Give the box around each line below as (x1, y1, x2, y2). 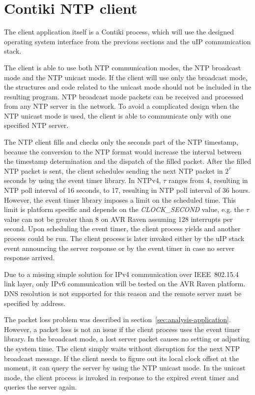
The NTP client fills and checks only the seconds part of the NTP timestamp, (4, 137, 238, 147)
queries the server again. (4, 382, 77, 392)
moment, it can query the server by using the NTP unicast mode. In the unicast (4, 363, 246, 373)
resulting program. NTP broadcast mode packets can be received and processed (4, 91, 244, 101)
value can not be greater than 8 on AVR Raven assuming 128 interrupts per (4, 213, 233, 224)
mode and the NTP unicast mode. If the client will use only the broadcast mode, (4, 72, 248, 82)
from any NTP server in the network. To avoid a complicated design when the (4, 101, 239, 111)
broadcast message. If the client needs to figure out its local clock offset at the (4, 353, 239, 363)
